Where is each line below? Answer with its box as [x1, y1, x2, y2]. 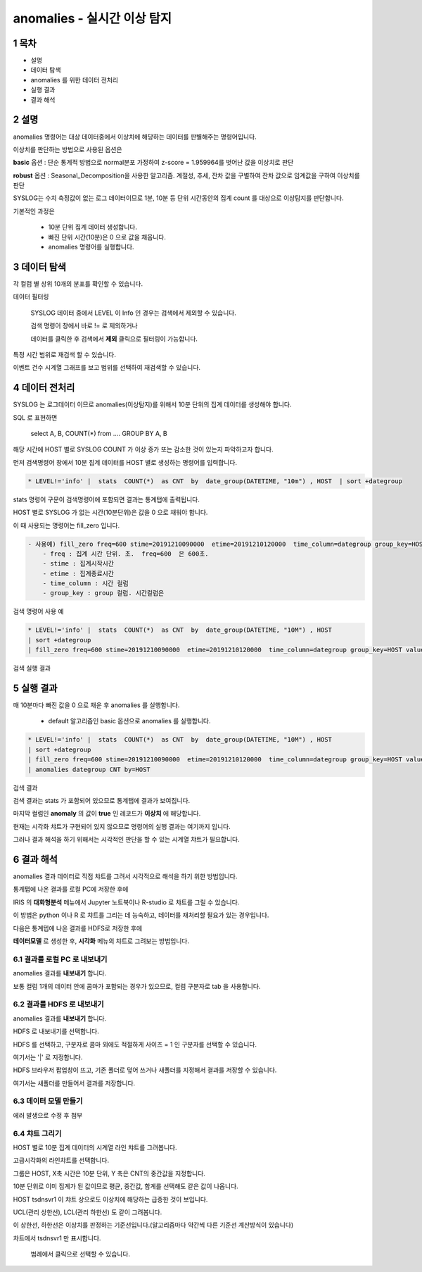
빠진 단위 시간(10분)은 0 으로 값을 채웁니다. [48, 232, 167, 241]
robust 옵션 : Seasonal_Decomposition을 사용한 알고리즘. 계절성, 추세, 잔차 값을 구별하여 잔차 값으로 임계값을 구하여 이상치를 [13, 171, 360, 180]
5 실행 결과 [13, 682, 58, 694]
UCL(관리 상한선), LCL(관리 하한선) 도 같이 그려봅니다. [13, 1208, 162, 1216]
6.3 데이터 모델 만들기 [13, 1096, 83, 1106]
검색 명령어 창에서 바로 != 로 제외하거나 [30, 321, 138, 330]
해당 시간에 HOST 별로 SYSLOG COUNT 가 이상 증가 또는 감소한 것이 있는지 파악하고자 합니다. [13, 445, 274, 454]
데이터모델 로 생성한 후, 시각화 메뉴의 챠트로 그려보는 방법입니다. [13, 937, 190, 945]
